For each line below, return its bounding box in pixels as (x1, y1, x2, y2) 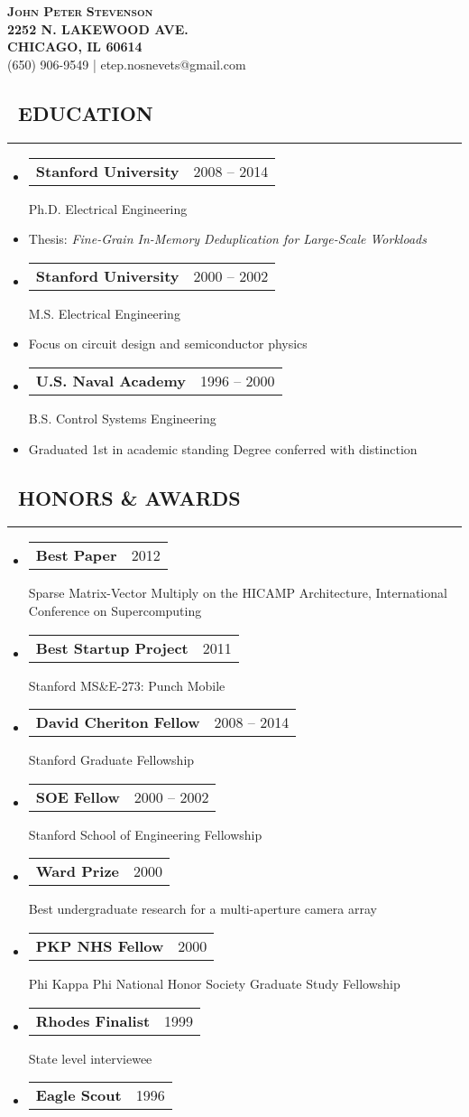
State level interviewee (28, 1048, 152, 1067)
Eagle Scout (35, 1084, 122, 1106)
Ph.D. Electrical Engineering (28, 199, 188, 218)
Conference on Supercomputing (28, 600, 202, 619)
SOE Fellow (35, 786, 120, 807)
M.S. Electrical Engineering (28, 303, 180, 322)
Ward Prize (35, 861, 120, 882)
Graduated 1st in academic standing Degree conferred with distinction (28, 439, 418, 458)
